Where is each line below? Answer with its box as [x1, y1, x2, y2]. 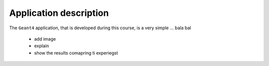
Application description [9, 7, 109, 18]
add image [34, 36, 56, 42]
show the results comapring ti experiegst [34, 50, 118, 56]
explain [34, 43, 49, 49]
